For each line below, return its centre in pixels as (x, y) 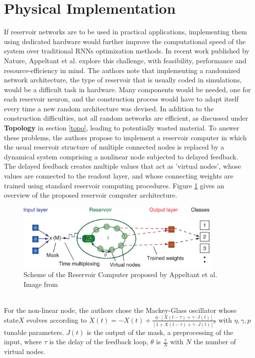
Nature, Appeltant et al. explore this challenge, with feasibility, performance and (125, 60)
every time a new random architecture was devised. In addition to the (109, 108)
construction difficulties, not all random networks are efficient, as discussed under (126, 118)
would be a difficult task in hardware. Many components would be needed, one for (127, 89)
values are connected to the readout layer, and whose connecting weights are (119, 176)
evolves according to (56, 320)
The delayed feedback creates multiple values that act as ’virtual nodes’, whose (123, 166)
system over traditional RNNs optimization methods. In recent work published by (127, 51)
